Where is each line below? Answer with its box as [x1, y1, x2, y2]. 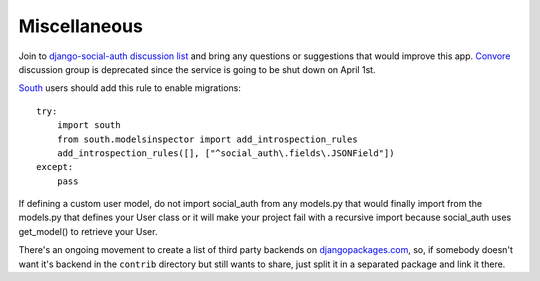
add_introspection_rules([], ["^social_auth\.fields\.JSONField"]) [56, 147, 395, 159]
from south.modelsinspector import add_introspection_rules [56, 133, 359, 145]
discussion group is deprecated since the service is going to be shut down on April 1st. [18, 63, 376, 75]
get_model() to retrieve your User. [18, 225, 158, 237]
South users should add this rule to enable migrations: [18, 82, 242, 94]
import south [56, 120, 121, 131]
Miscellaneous [18, 15, 144, 37]
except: [36, 161, 74, 173]
